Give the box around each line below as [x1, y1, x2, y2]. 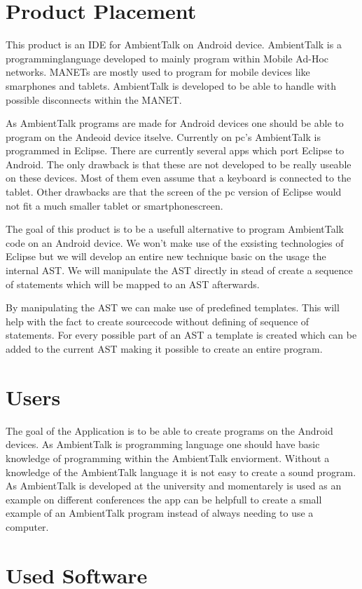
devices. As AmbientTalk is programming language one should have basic [6, 437, 320, 452]
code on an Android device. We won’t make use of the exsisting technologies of [6, 235, 344, 250]
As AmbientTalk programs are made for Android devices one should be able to [6, 116, 344, 130]
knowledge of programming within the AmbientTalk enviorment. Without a [6, 450, 330, 465]
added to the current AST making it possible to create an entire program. [6, 341, 323, 356]
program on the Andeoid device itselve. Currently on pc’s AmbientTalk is [6, 129, 321, 144]
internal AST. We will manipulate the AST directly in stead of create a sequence [6, 263, 353, 278]
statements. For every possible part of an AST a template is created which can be [6, 327, 357, 342]
